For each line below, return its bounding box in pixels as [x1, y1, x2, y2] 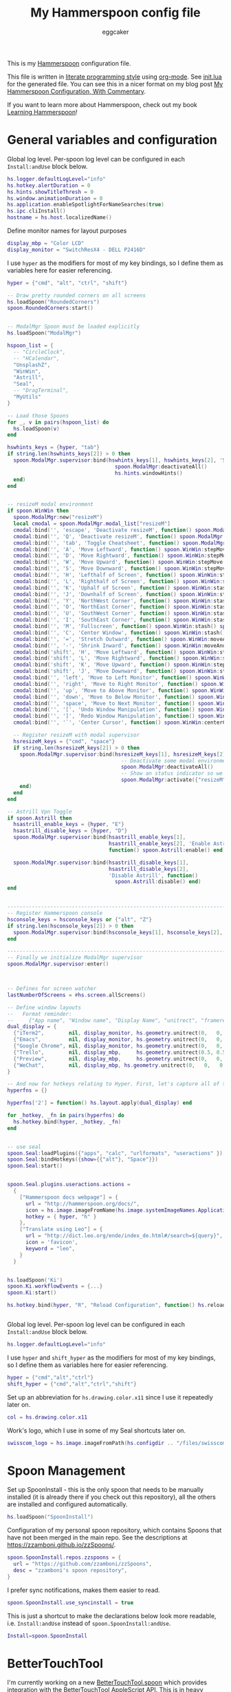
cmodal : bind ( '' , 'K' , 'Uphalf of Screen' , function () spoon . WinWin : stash [13, 584, 229, 591]
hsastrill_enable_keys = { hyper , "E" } [13, 821, 125, 828]
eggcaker [102, 28, 129, 36]
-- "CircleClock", [13, 348, 67, 355]
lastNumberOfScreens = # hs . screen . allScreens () [7, 992, 146, 999]
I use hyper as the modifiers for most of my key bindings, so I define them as [7, 259, 223, 267]
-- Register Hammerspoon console [7, 909, 103, 916]
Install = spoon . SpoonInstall [7, 1632, 88, 1640]
